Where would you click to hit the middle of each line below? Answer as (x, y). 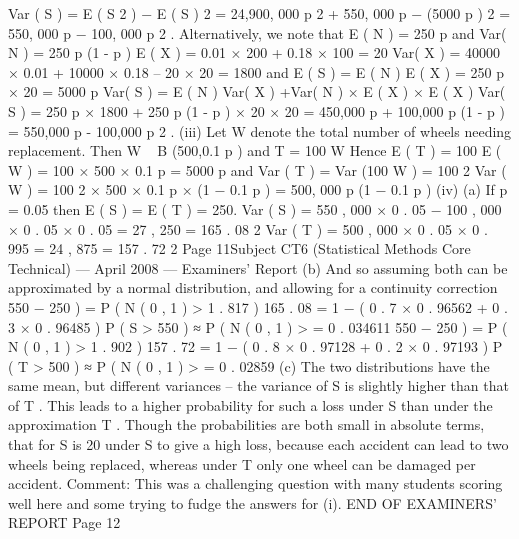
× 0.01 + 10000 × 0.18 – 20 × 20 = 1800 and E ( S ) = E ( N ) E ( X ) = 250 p (256, 71)
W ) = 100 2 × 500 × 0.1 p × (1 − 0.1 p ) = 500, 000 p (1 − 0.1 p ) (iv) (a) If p (258, 189)
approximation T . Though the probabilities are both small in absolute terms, (246, 424)
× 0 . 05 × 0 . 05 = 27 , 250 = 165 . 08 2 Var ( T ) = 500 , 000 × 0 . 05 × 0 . (248, 228)
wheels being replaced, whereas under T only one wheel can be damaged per (242, 463)
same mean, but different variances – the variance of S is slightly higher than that (258, 385)
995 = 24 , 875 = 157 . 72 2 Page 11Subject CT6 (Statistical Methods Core (239, 248)
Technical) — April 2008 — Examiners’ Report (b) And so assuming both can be (258, 267)
